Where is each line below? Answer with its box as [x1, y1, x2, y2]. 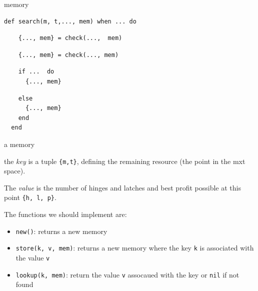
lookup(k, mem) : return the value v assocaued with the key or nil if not [15, 269, 239, 279]
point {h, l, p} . [4, 192, 56, 202]
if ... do [18, 68, 54, 75]
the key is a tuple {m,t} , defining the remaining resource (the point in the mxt [4, 155, 245, 166]
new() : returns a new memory [15, 225, 107, 236]
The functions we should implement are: [4, 209, 127, 219]
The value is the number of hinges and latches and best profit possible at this [4, 182, 241, 192]
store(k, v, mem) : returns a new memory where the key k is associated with [15, 242, 254, 253]
